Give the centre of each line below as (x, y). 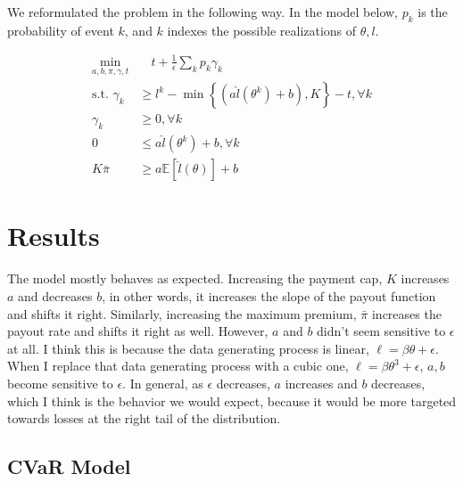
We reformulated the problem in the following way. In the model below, (203, 12)
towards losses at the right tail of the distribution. (144, 418)
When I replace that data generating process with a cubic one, (178, 366)
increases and (321, 383)
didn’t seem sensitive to (381, 331)
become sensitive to (60, 383)
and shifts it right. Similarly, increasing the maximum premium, (182, 313)
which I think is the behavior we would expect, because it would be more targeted (232, 400)
